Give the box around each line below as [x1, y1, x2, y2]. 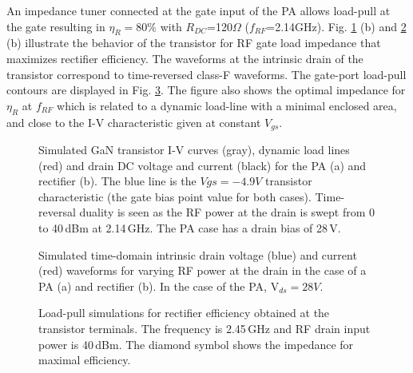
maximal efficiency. [38, 351, 131, 368]
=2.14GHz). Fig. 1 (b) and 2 [266, 18, 407, 34]
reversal [38, 204, 76, 220]
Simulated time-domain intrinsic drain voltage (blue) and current [38, 246, 357, 263]
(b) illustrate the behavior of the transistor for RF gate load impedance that [6, 34, 381, 51]
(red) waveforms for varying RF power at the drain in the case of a [38, 262, 367, 279]
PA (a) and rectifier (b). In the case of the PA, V [38, 277, 280, 294]
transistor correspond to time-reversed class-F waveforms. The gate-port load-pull [6, 65, 407, 82]
